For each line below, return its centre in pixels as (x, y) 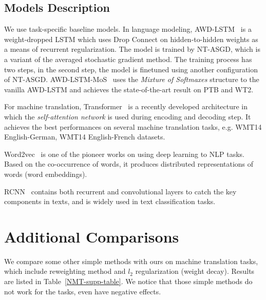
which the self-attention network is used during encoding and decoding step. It (128, 116)
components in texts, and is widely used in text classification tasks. (110, 201)
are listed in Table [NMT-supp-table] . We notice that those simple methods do (128, 281)
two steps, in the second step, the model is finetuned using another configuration (131, 69)
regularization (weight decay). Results (195, 271)
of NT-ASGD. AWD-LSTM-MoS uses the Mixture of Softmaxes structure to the (132, 79)
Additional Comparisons (92, 236)
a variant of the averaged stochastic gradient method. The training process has (128, 59)
